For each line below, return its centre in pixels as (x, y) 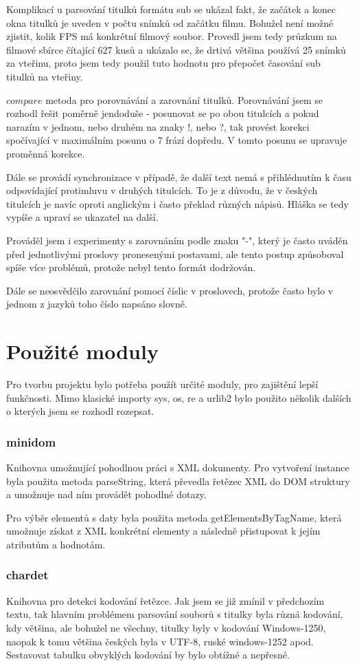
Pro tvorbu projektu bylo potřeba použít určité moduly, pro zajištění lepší (162, 384)
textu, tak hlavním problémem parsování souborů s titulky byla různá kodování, (175, 614)
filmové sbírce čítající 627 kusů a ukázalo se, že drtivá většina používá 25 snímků (176, 49)
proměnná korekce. (46, 153)
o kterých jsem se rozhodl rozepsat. (80, 411)
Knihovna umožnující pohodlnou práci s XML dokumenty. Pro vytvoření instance (178, 467)
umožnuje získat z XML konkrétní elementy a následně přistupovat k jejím (163, 531)
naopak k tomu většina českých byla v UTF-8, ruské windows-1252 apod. (160, 641)
